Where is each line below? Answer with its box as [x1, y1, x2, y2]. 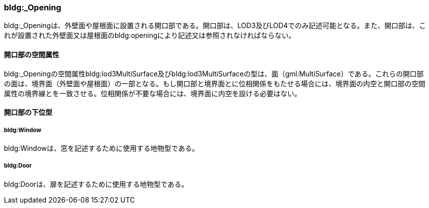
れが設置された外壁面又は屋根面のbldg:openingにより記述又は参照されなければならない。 [4, 31, 296, 40]
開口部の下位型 [4, 108, 52, 117]
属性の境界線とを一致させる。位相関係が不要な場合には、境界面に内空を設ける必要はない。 [4, 89, 301, 98]
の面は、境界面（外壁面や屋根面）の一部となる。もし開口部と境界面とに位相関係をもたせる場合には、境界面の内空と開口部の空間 [4, 79, 426, 88]
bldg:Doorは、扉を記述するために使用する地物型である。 [4, 179, 189, 188]
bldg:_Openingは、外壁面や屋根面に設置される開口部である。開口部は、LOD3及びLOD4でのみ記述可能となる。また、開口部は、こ [4, 21, 426, 30]
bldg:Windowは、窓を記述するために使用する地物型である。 [4, 143, 199, 152]
